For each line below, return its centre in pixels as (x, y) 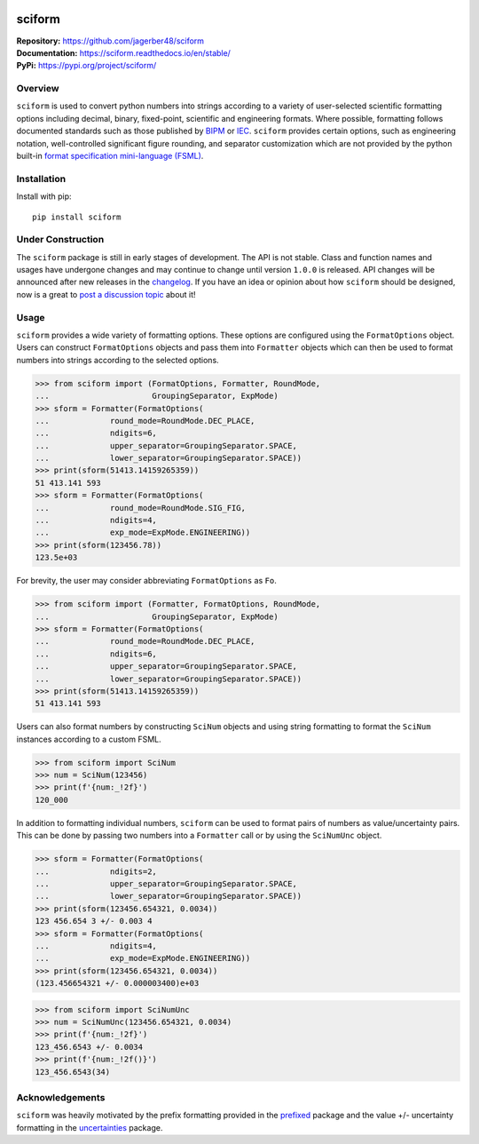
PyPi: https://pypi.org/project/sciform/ (86, 66)
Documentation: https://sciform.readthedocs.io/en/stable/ (123, 52)
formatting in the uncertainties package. (90, 1127)
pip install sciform (77, 217)
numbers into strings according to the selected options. (118, 360)
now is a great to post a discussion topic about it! (106, 294)
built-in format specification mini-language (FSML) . (110, 156)
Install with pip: (44, 196)
